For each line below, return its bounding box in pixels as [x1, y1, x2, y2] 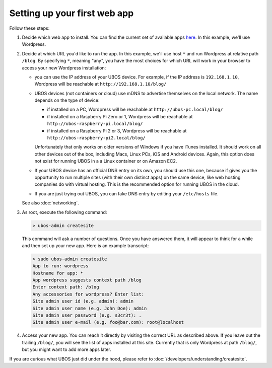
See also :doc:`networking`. [22, 200, 79, 206]
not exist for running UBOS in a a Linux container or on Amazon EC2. [34, 158, 177, 164]
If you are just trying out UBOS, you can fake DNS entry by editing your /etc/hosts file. [34, 190, 219, 196]
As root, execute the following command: [22, 209, 107, 215]
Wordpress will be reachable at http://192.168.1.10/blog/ [34, 81, 167, 87]
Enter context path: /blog [32, 284, 99, 290]
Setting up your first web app [9, 8, 134, 19]
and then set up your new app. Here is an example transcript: [22, 242, 149, 249]
